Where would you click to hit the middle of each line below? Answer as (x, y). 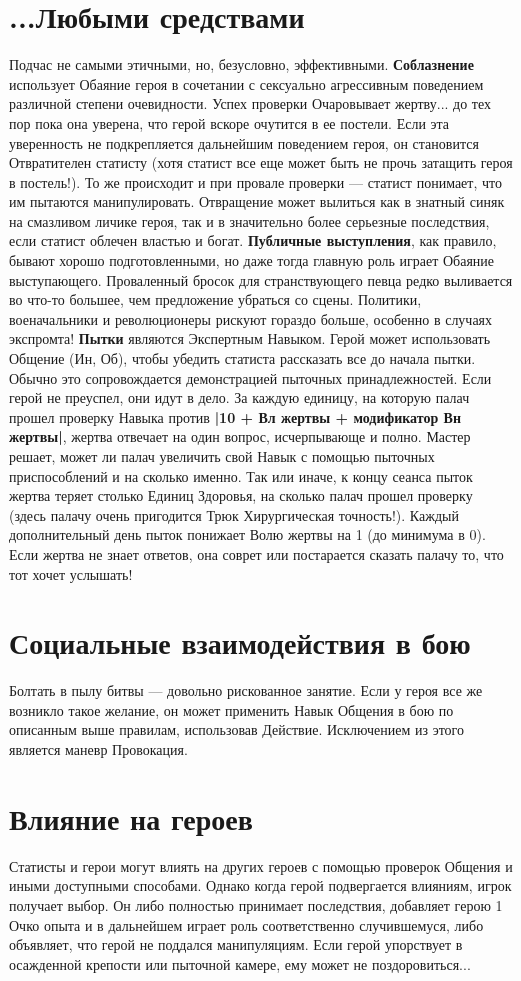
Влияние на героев (131, 817)
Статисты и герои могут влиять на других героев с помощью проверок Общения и (261, 865)
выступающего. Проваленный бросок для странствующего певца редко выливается (261, 279)
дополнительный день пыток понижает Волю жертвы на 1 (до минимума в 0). (247, 534)
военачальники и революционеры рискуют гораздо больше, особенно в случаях (251, 318)
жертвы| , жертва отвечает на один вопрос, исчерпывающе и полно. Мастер (240, 436)
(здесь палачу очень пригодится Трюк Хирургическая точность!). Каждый (234, 514)
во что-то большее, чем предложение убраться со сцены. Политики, (215, 299)
